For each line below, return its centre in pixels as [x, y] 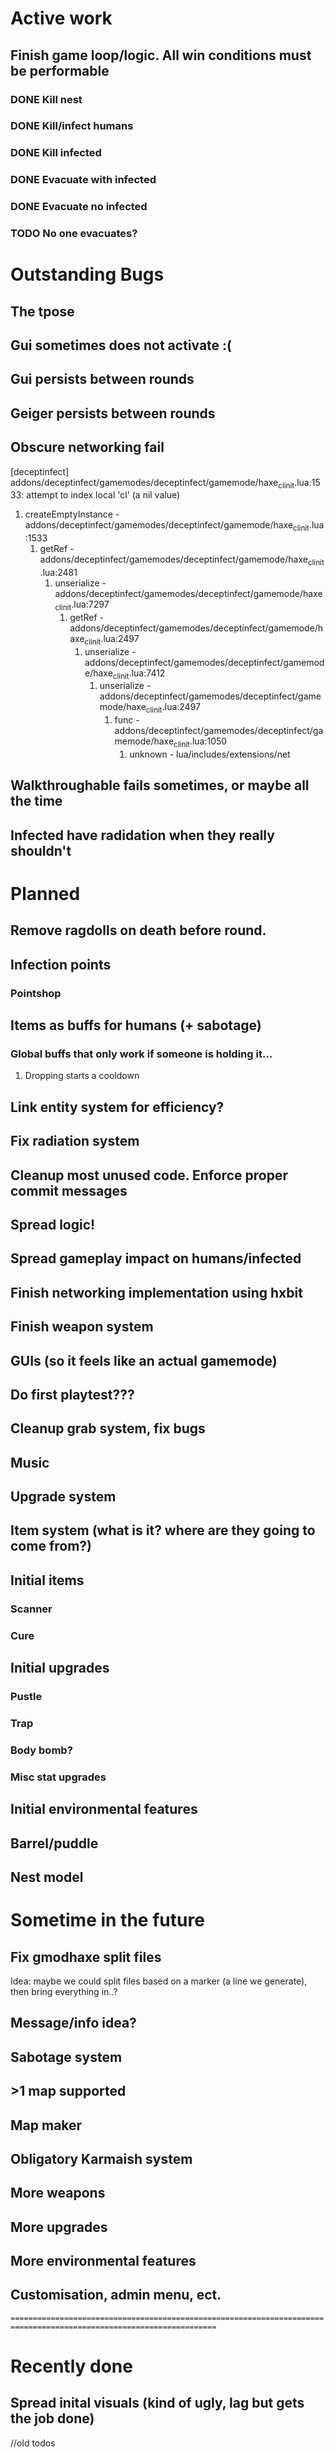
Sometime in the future [107, 1920]
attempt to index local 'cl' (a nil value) [103, 495]
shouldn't [41, 850]
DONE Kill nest [46, 99]
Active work [61, 18]
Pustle [26, 1697]
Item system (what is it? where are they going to [163, 1530]
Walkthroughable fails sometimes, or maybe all [160, 785]
